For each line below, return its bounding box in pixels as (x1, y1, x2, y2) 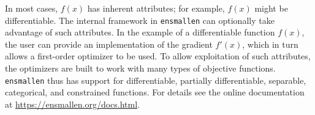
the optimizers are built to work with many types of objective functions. (5, 62, 276, 75)
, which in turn (242, 37, 298, 50)
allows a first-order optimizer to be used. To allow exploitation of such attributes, (5, 50, 311, 62)
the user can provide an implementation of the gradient (5, 37, 213, 50)
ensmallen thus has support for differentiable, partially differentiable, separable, (5, 73, 306, 86)
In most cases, (5, 2, 58, 14)
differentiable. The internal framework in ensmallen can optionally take (5, 13, 275, 26)
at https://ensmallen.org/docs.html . (5, 97, 140, 110)
